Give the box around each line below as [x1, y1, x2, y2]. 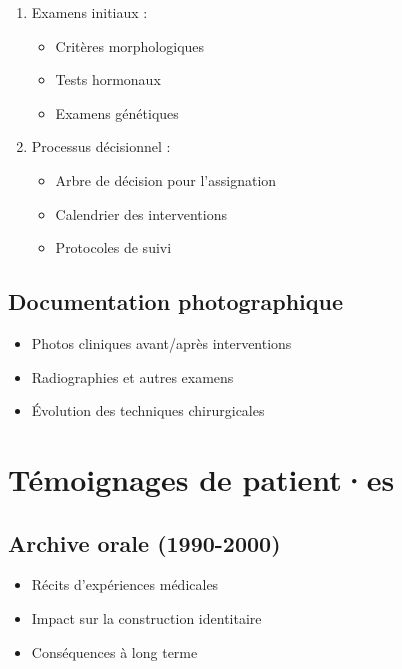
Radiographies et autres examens [31, 366, 234, 387]
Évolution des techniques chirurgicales [31, 400, 265, 421]
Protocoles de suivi [55, 237, 172, 258]
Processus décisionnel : [31, 136, 171, 157]
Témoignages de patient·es [8, 458, 395, 499]
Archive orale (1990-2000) [8, 527, 281, 558]
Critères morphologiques [55, 35, 205, 56]
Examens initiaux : [31, 2, 148, 22]
